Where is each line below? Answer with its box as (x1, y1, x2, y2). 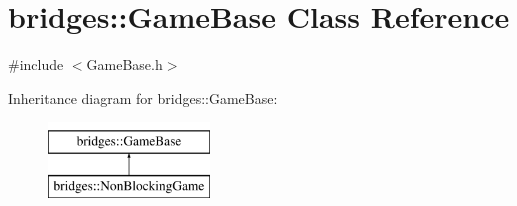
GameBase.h (86, 54, 163, 75)
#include (8, 54, 64, 75)
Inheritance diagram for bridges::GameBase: (8, 87, 278, 108)
